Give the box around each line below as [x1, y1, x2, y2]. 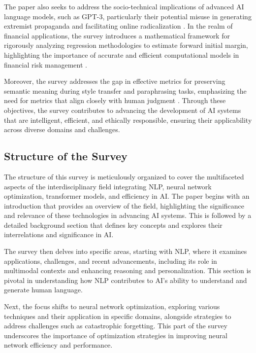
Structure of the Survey [4, 148, 128, 164]
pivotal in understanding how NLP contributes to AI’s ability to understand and [4, 275, 247, 285]
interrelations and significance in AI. [4, 229, 114, 240]
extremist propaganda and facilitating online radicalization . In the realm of [4, 21, 233, 31]
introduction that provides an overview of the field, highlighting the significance [4, 200, 244, 211]
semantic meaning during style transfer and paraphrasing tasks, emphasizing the [4, 85, 247, 96]
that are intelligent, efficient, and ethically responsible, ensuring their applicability [4, 114, 252, 125]
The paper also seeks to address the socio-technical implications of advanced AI [4, 1, 244, 11]
